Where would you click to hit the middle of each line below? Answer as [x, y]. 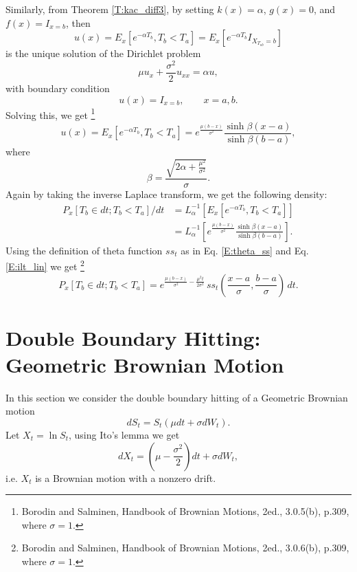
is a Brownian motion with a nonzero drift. [126, 477]
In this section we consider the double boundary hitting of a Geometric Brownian [177, 397]
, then [78, 22]
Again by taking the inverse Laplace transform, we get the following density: [166, 194]
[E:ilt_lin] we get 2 [45, 265]
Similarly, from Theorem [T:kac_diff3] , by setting [110, 9]
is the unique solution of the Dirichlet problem [103, 53]
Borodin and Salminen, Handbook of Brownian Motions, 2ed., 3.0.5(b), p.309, [185, 511]
